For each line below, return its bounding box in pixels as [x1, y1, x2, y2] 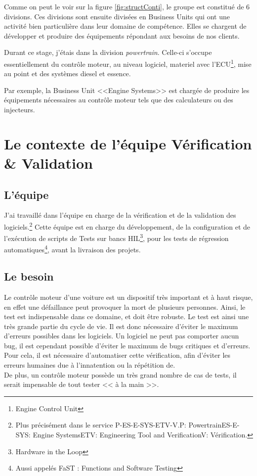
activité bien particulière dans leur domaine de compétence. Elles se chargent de [4, 21, 247, 31]
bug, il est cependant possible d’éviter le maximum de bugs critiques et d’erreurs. [4, 340, 251, 350]
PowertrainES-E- [188, 420, 240, 430]
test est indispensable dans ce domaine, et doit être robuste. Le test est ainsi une [4, 311, 249, 322]
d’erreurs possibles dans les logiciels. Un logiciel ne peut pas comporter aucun [4, 331, 239, 341]
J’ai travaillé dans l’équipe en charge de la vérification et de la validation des [4, 210, 236, 220]
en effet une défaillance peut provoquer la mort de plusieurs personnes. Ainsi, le [4, 301, 246, 312]
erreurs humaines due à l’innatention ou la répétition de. [4, 360, 175, 370]
